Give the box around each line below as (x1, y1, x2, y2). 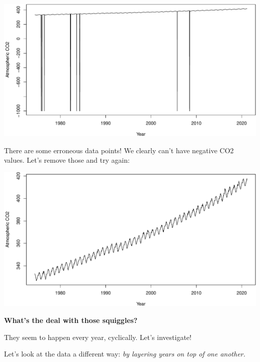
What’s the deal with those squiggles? (4, 314, 137, 325)
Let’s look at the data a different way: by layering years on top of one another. (4, 348, 245, 359)
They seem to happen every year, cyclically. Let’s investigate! (4, 331, 191, 342)
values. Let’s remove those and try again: (4, 155, 130, 165)
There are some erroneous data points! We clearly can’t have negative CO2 (4, 145, 234, 155)
